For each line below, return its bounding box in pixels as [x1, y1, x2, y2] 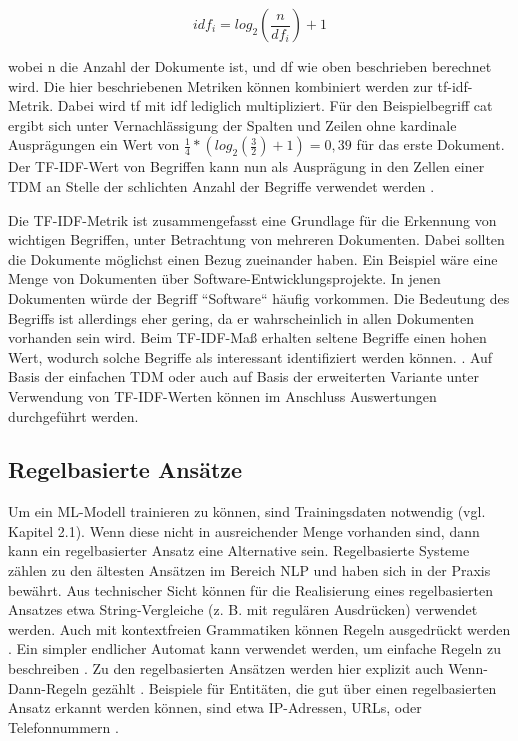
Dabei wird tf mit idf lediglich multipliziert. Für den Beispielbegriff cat [57, 95, 493, 116]
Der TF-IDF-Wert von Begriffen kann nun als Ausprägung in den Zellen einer [8, 156, 485, 177]
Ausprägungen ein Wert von [8, 134, 180, 155]
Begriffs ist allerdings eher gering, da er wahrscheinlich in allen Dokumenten [8, 307, 475, 328]
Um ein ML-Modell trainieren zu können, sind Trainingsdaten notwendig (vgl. [8, 501, 486, 522]
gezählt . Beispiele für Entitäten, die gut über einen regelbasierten [91, 677, 497, 698]
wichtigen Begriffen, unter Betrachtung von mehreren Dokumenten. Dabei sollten [8, 229, 505, 250]
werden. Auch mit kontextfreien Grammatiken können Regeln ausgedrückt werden [8, 618, 511, 639]
